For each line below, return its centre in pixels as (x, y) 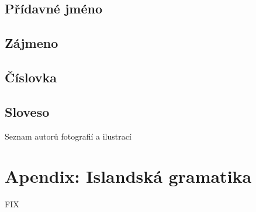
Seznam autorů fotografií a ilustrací (68, 136)
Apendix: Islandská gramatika (128, 176)
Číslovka (31, 77)
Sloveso (27, 111)
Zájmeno (32, 43)
